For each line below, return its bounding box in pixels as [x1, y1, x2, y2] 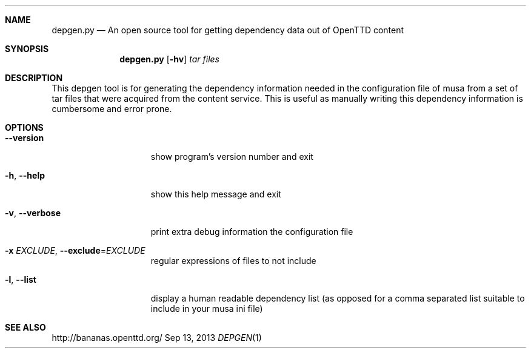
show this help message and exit [150, 189, 281, 199]
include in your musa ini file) [150, 303, 263, 314]
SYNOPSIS [5, 44, 49, 54]
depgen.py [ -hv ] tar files [119, 54, 219, 64]
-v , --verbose [5, 208, 61, 218]
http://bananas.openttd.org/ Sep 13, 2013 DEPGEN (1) [52, 332, 262, 343]
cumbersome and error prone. [52, 104, 172, 114]
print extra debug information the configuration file [150, 226, 353, 237]
